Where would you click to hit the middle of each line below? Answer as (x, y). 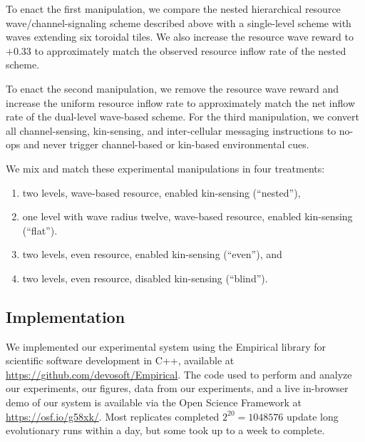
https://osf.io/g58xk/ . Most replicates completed (113, 416)
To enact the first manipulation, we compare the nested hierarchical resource (173, 9)
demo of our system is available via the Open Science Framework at (154, 402)
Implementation (66, 316)
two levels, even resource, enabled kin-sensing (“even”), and (152, 254)
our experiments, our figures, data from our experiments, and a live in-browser (177, 388)
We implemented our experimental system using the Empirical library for (166, 346)
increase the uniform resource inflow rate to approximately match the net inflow (180, 102)
